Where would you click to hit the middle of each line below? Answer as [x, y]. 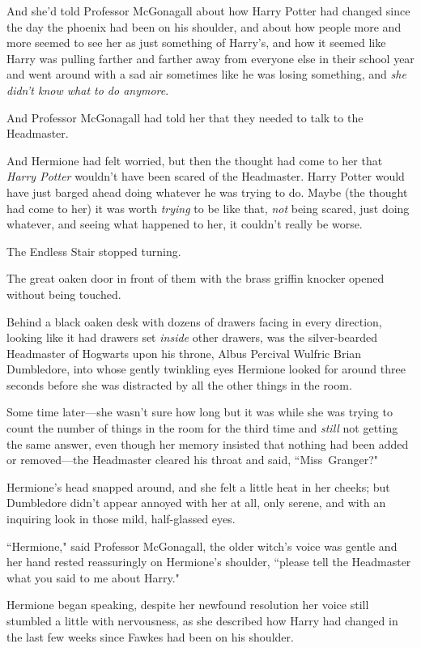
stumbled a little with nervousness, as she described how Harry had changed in [202, 620]
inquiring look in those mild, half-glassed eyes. [121, 519]
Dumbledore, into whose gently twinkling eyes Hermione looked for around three [206, 369]
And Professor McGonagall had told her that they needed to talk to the [185, 117]
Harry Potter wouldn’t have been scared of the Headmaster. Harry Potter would [206, 176]
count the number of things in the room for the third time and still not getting [202, 428]
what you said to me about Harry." [93, 577]
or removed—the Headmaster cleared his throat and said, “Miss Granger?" [193, 460]
